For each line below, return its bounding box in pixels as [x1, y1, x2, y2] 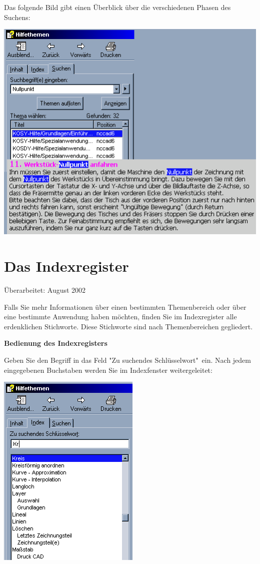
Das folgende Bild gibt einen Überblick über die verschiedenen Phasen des [4, 2, 231, 12]
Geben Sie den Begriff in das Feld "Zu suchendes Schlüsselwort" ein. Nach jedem [4, 355, 251, 365]
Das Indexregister [4, 256, 129, 276]
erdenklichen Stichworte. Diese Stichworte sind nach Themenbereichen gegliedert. [4, 321, 253, 331]
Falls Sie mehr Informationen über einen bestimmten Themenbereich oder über [4, 301, 246, 312]
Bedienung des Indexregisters [4, 338, 107, 348]
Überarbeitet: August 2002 [4, 285, 86, 295]
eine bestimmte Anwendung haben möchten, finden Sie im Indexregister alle [4, 311, 237, 322]
